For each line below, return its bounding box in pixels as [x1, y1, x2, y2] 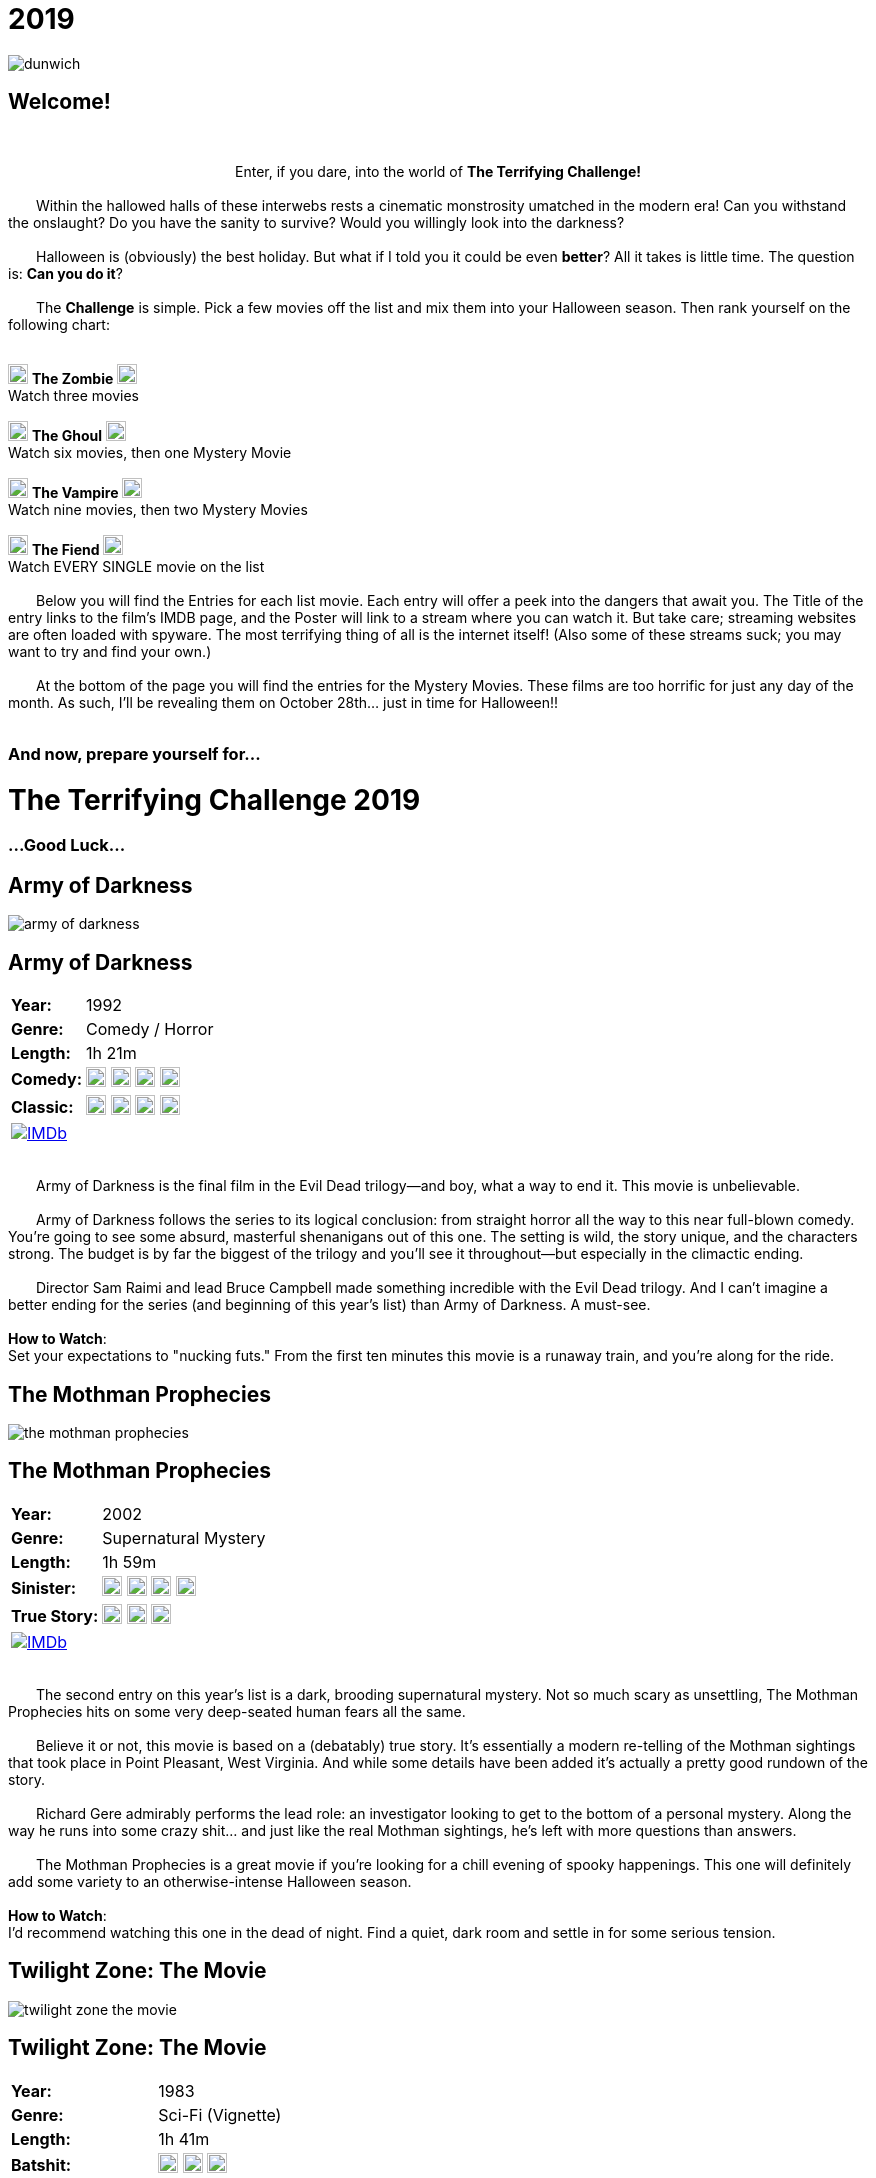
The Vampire [31, 483, 119, 501]
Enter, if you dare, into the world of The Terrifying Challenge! [235, 162, 641, 180]
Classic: [11, 1097, 74, 1118]
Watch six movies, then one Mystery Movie [8, 443, 292, 461]
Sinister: [11, 1577, 77, 1598]
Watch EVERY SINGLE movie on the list [8, 557, 265, 575]
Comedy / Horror [86, 1019, 214, 1040]
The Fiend [31, 540, 100, 558]
